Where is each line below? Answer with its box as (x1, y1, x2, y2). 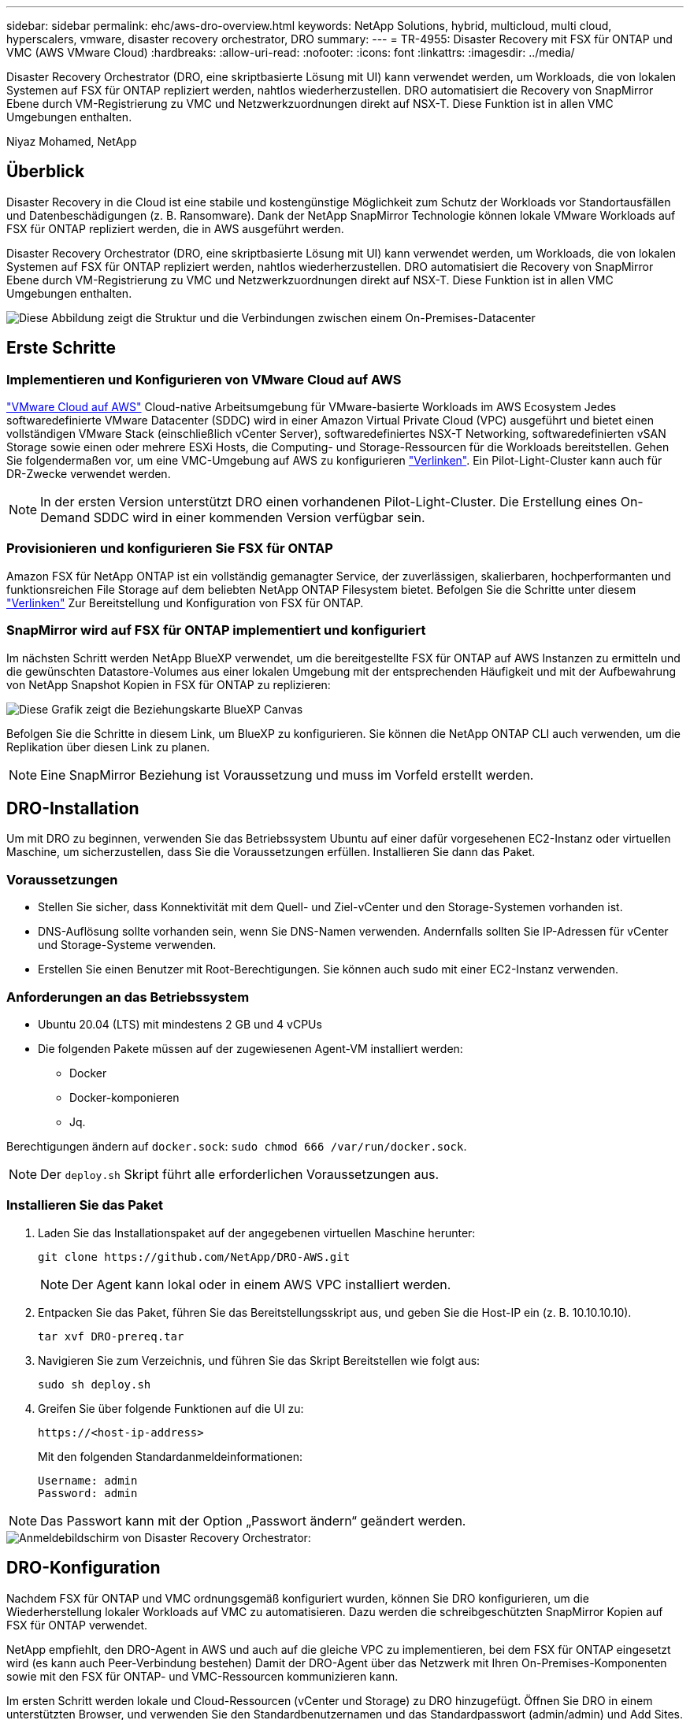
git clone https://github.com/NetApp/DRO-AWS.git (38, 1250, 351, 1263)
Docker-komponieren (69, 1090, 180, 1104)
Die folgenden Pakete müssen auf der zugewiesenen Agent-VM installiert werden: (38, 1041, 463, 1055)
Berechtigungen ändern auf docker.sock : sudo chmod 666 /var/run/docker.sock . (6, 1139, 467, 1153)
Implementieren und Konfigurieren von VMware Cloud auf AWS (6, 371, 402, 387)
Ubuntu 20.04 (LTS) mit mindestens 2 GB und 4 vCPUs (38, 1017, 322, 1031)
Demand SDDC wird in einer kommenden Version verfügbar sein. (40, 510, 425, 526)
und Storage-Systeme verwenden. (38, 938, 217, 952)
